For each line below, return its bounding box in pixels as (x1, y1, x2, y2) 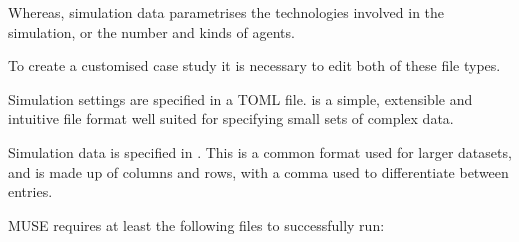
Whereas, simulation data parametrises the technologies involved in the (8, 2, 445, 22)
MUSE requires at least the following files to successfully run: (8, 214, 385, 235)
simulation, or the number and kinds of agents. (8, 21, 295, 42)
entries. (8, 181, 53, 202)
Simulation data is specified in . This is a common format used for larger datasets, (8, 141, 512, 162)
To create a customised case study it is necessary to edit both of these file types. (8, 55, 501, 76)
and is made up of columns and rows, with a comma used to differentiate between (8, 161, 509, 182)
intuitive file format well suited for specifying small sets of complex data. (8, 108, 454, 129)
